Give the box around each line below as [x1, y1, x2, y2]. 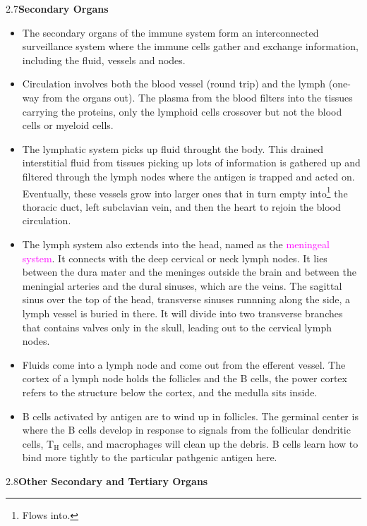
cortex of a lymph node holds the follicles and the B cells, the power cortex [22, 371, 347, 386]
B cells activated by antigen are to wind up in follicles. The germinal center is [22, 408, 359, 423]
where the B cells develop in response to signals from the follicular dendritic [22, 422, 351, 437]
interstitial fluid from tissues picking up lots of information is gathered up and [22, 155, 361, 170]
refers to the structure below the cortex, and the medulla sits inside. [22, 384, 318, 399]
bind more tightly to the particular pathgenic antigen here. [22, 450, 277, 465]
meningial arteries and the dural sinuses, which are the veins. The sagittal [22, 278, 342, 293]
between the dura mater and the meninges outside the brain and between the [22, 264, 356, 279]
